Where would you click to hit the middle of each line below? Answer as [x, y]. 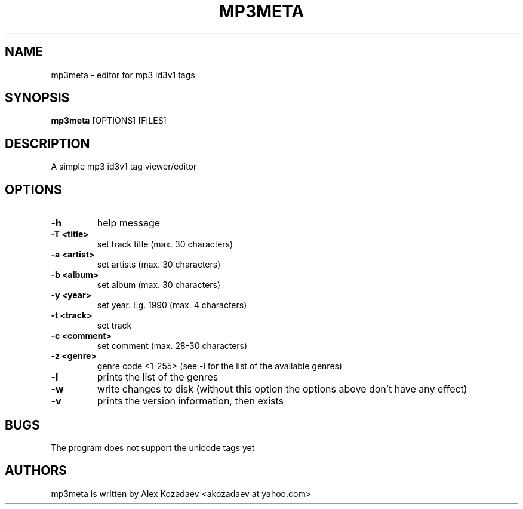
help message [129, 223]
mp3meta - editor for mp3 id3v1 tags [123, 75]
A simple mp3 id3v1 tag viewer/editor [124, 167]
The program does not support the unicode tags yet [153, 447]
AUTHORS [36, 471]
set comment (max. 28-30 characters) [172, 346]
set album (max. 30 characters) [159, 285]
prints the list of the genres [158, 377]
